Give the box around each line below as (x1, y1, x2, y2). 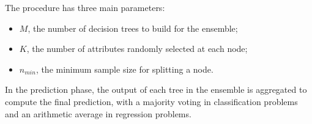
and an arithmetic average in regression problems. (5, 107, 191, 120)
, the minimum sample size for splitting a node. (35, 62, 214, 75)
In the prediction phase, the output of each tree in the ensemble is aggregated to (5, 83, 307, 96)
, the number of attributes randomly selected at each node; (26, 42, 248, 55)
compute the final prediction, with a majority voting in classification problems (5, 95, 298, 108)
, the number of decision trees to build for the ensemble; (28, 21, 238, 34)
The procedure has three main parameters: (5, 1, 165, 13)
